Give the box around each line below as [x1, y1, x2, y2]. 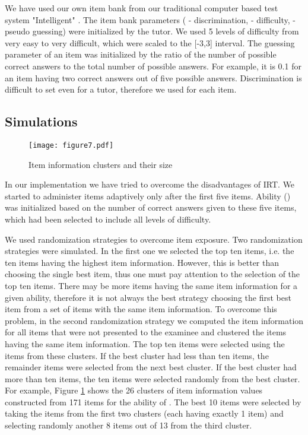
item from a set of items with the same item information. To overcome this [5, 303, 277, 315]
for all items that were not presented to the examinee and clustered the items [5, 326, 287, 338]
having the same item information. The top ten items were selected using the [5, 337, 285, 350]
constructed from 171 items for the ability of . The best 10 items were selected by [5, 395, 301, 408]
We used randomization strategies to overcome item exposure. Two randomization [5, 233, 303, 245]
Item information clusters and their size [28, 158, 173, 170]
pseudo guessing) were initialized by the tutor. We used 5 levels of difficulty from [5, 25, 299, 37]
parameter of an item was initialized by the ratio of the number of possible [5, 48, 277, 61]
